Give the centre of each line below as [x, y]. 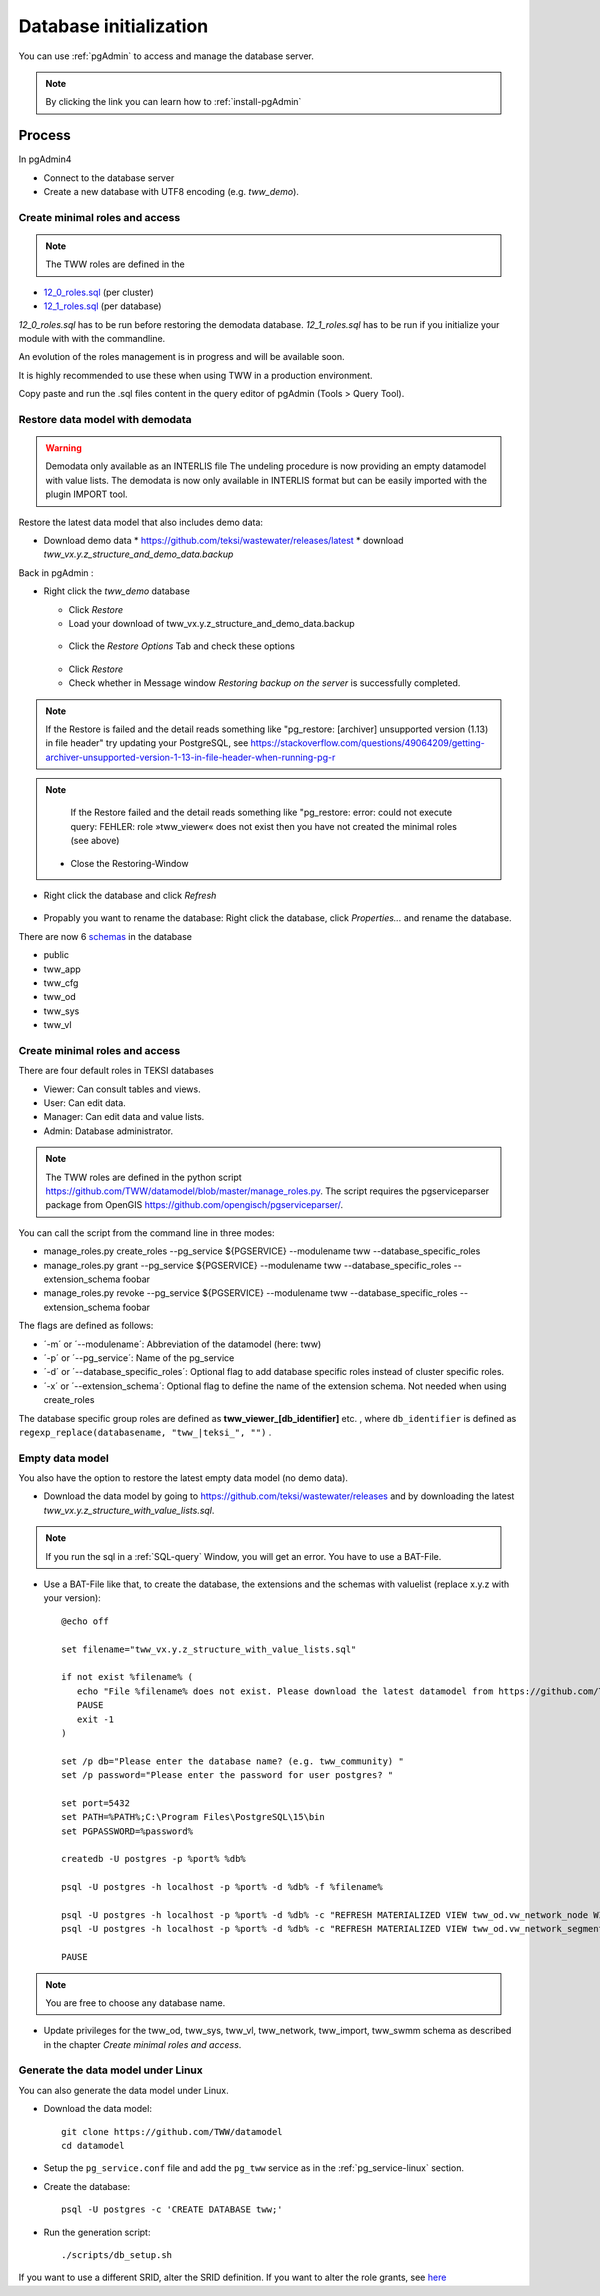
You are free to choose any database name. [135, 2002]
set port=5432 [95, 1803]
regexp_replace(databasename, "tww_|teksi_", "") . [145, 1432]
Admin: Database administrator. [108, 1131]
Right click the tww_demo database [116, 591]
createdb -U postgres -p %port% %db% [154, 1859]
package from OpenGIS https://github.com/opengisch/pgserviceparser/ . [194, 1205]
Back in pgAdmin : [56, 572]
